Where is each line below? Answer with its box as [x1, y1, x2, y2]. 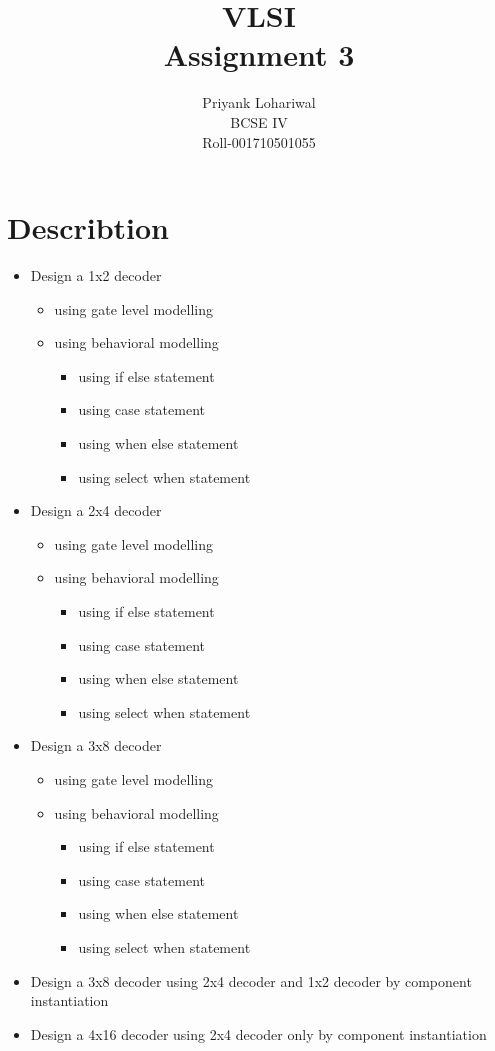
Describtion [7, 207, 170, 248]
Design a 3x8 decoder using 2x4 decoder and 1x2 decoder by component [30, 970, 472, 991]
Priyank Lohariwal [202, 92, 316, 113]
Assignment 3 [163, 34, 355, 75]
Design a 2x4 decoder [30, 500, 162, 521]
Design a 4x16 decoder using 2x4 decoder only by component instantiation [30, 1023, 487, 1044]
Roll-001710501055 [202, 131, 316, 152]
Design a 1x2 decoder [30, 265, 162, 286]
